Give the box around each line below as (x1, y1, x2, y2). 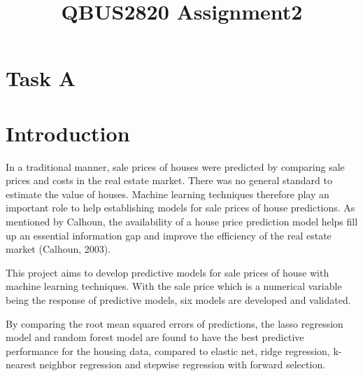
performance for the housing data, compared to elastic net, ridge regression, (6, 343, 330, 358)
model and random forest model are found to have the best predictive (6, 330, 304, 344)
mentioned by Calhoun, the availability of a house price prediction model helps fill (6, 214, 358, 229)
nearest (6, 357, 36, 372)
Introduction (6, 118, 130, 147)
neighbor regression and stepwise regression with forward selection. (39, 357, 326, 372)
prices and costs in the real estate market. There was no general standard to (6, 173, 332, 188)
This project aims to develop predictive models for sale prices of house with (6, 265, 329, 279)
